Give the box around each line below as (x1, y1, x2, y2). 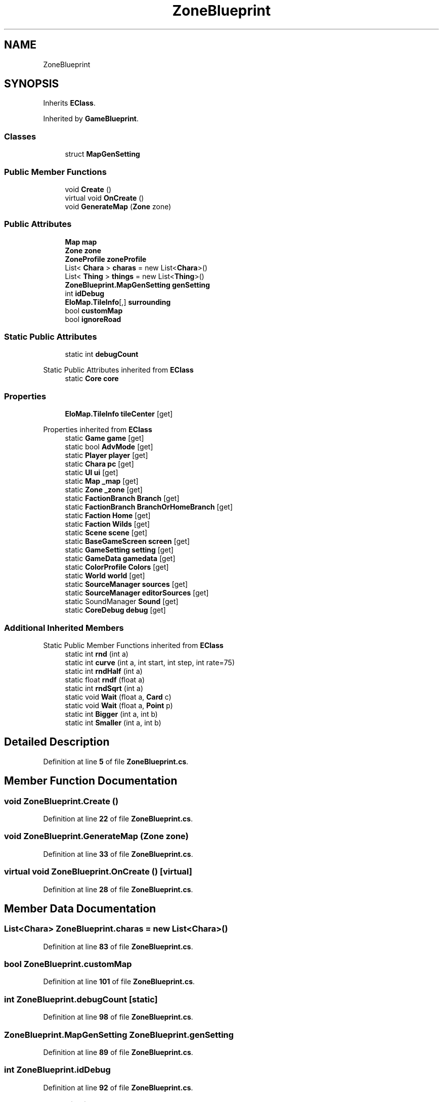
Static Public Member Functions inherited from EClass (43, 640, 224, 650)
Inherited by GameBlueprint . (43, 114, 139, 123)
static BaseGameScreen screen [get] (65, 537, 190, 546)
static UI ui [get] (65, 468, 118, 477)
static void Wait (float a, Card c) (65, 692, 171, 701)
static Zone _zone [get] (65, 485, 143, 494)
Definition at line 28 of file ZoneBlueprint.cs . (43, 885, 193, 894)
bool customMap (65, 306, 123, 315)
